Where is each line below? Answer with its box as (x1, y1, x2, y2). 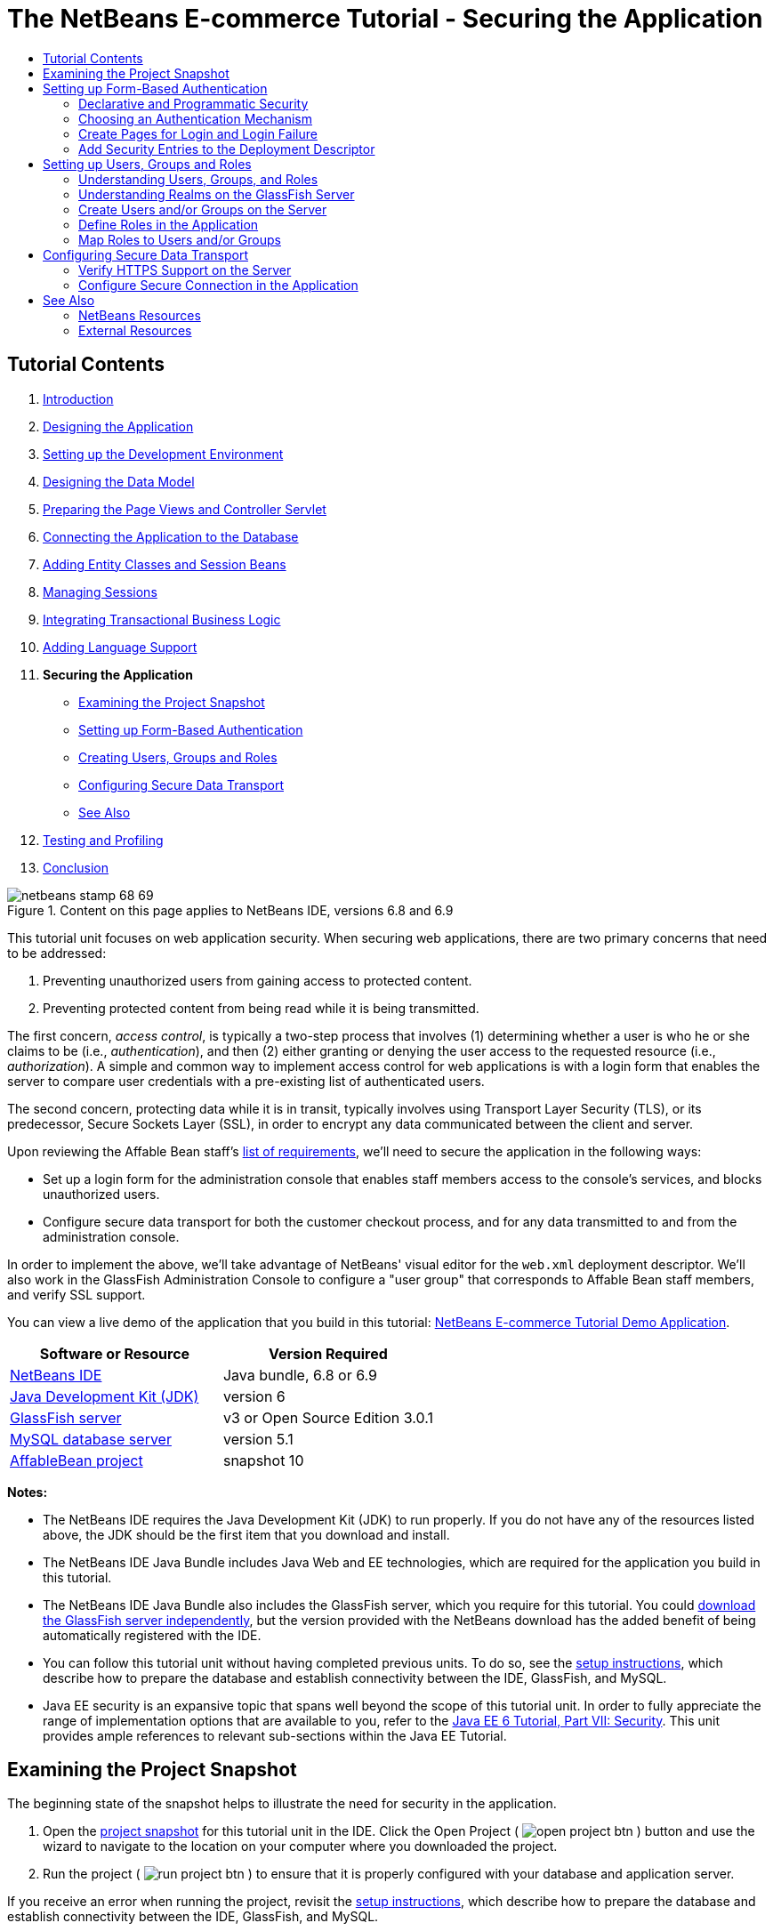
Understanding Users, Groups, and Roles (78, 171, 318, 187)
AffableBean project (10, 1451, 143, 1469)
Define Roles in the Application (78, 216, 259, 232)
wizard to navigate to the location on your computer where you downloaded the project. (43, 1838, 558, 1855)
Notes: (7, 1484, 48, 1500)
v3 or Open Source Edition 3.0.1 (222, 1408, 433, 1427)
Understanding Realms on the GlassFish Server (78, 186, 355, 202)
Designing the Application (43, 418, 194, 434)
